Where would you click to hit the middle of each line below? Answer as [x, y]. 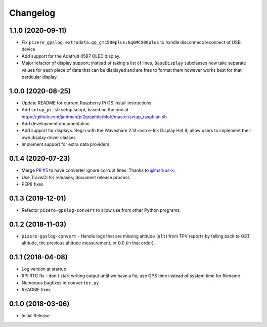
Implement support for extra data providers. [66, 144]
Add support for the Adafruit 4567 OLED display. [71, 56]
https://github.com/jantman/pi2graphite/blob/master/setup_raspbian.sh [94, 117]
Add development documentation [56, 124]
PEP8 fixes [33, 184]
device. [29, 49]
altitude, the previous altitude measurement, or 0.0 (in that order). [88, 243]
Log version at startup [44, 269]
